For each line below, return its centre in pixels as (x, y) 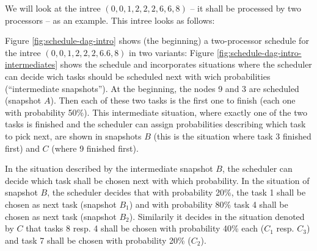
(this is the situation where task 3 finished (232, 136)
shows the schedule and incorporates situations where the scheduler (186, 64)
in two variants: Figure (172, 52)
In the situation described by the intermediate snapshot (109, 168)
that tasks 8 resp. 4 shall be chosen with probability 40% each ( (145, 228)
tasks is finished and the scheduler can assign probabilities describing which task (155, 124)
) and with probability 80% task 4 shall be (209, 204)
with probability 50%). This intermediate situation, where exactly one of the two (156, 112)
